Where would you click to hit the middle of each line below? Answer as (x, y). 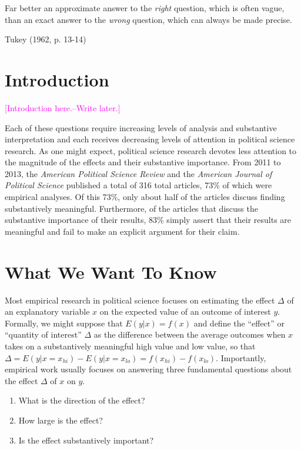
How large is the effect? (61, 420)
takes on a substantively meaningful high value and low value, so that (130, 346)
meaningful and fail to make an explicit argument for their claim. (122, 231)
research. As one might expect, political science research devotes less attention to (151, 150)
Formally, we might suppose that (64, 323)
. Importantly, (241, 357)
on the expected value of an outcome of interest (185, 311)
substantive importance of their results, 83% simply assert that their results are (148, 220)
